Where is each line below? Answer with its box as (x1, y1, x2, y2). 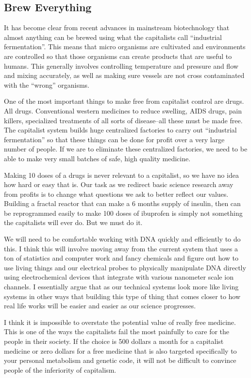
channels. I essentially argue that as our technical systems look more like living (4, 282, 239, 292)
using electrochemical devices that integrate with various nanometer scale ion (4, 272, 234, 282)
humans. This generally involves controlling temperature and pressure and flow (4, 60, 238, 71)
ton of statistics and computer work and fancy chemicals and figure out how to (4, 253, 239, 263)
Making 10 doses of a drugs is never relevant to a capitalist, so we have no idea (4, 170, 239, 180)
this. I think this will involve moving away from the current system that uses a (4, 243, 238, 253)
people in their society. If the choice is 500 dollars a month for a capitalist (4, 336, 224, 346)
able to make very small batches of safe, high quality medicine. (4, 153, 191, 163)
